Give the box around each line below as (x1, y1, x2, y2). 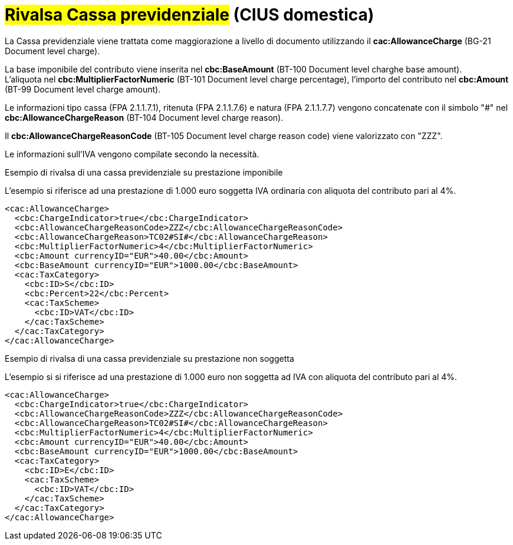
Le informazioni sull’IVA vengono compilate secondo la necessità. (5, 148, 259, 159)
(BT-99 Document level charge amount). (5, 84, 161, 94)
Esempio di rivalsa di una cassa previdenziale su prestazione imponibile (5, 167, 283, 177)
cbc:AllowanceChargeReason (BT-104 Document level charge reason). (5, 112, 284, 123)
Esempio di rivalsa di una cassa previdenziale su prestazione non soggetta (5, 353, 294, 364)
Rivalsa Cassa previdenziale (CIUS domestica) (5, 5, 374, 25)
